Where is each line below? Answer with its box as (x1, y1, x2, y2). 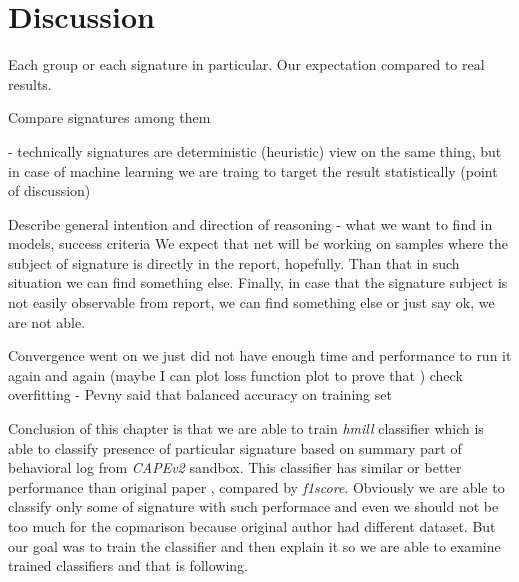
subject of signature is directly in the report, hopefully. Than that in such (8, 252, 460, 273)
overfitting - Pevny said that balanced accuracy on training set (8, 384, 392, 405)
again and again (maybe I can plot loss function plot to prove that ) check (8, 364, 463, 385)
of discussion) (8, 180, 91, 201)
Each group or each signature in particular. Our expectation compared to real (8, 54, 485, 75)
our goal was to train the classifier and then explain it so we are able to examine (8, 535, 501, 556)
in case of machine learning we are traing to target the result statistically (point (8, 160, 498, 181)
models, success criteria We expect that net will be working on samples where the (8, 233, 508, 254)
